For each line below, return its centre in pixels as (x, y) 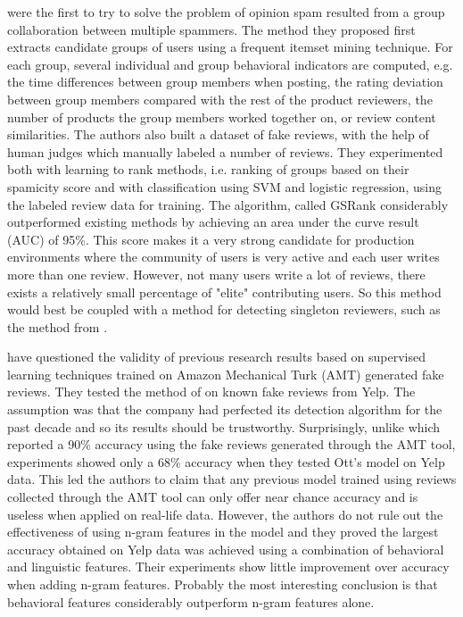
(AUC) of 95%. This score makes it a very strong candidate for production (211, 239)
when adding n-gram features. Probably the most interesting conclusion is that (223, 584)
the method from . (58, 326)
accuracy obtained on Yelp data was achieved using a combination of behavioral (226, 549)
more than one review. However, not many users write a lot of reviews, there (216, 274)
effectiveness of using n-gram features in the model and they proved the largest (223, 532)
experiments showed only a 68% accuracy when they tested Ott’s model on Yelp (226, 461)
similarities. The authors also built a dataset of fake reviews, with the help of (218, 134)
